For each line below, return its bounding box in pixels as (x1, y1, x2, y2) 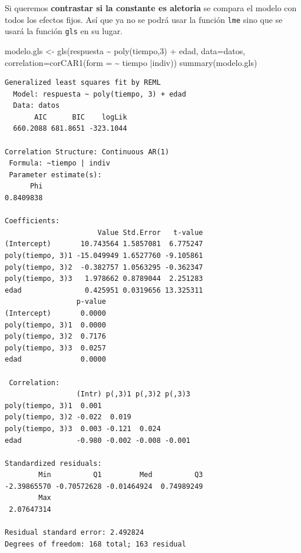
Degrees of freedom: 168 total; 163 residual (5, 539, 186, 548)
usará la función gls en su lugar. (5, 25, 123, 37)
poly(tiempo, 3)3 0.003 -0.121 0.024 (5, 424, 161, 433)
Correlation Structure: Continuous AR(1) (5, 147, 170, 156)
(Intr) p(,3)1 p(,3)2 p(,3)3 (76, 390, 190, 399)
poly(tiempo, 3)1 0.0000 (5, 320, 106, 329)
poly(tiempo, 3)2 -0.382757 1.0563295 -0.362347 (5, 263, 203, 271)
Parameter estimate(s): (9, 170, 102, 179)
